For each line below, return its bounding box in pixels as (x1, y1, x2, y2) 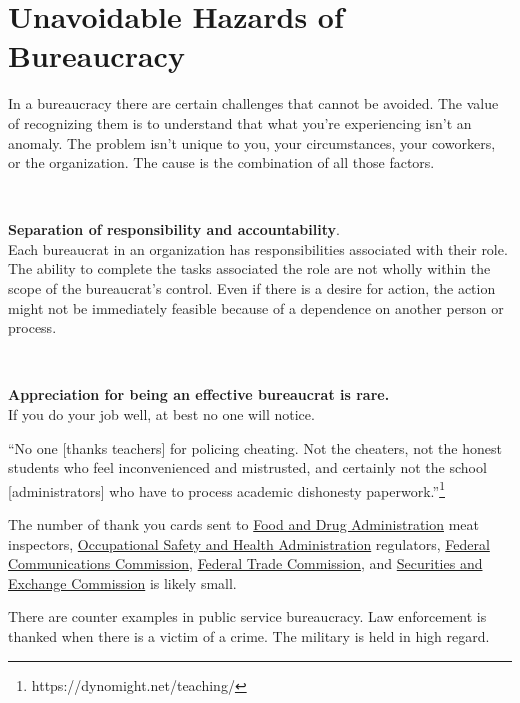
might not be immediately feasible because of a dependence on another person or (8, 297, 504, 318)
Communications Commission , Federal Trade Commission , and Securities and (8, 553, 483, 574)
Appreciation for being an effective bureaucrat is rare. (8, 384, 390, 405)
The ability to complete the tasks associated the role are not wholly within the (8, 258, 491, 279)
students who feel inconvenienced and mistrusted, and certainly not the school (8, 457, 487, 478)
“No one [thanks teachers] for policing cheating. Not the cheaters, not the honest (8, 437, 502, 458)
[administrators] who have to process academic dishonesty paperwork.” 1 (8, 477, 445, 501)
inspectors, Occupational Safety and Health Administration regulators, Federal (8, 533, 490, 554)
